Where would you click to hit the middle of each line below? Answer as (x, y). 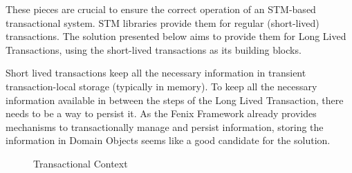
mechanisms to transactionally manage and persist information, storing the (165, 126)
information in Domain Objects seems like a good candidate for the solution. (168, 140)
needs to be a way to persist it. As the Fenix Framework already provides (161, 113)
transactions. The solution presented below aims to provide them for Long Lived (176, 36)
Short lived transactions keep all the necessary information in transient (156, 73)
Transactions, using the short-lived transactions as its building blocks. (154, 49)
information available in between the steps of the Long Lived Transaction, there (175, 100)
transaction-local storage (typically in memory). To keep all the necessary (161, 86)
